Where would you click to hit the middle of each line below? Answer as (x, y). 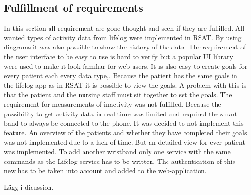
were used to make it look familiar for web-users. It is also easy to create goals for (126, 66)
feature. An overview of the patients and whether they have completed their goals (125, 132)
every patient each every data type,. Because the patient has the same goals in (121, 75)
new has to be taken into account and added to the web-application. (105, 171)
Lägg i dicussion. (29, 187)
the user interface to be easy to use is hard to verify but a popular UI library (118, 56)
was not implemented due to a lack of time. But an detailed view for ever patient (125, 142)
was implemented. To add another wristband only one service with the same (117, 151)
